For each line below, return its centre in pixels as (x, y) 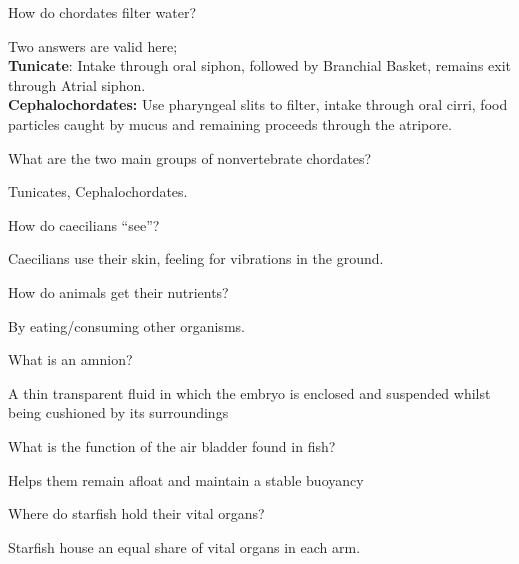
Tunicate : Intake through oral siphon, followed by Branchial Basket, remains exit (260, 65)
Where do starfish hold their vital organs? (136, 513)
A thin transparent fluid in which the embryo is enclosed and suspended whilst (249, 392)
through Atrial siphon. (77, 84)
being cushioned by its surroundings (118, 412)
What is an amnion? (70, 359)
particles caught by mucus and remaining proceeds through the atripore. (230, 123)
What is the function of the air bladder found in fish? (172, 445)
